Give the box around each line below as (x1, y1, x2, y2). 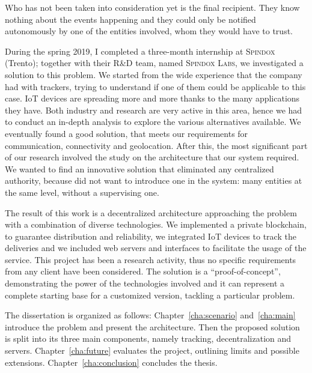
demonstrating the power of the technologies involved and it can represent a (5, 277, 285, 290)
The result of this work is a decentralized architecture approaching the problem (5, 206, 297, 219)
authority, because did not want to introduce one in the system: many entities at (5, 174, 302, 187)
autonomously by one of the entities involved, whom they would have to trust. (5, 25, 293, 37)
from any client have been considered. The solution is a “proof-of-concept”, (5, 265, 281, 277)
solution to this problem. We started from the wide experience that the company (5, 68, 302, 80)
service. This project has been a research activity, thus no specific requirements (5, 253, 296, 265)
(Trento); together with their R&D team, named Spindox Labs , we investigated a (5, 56, 304, 69)
